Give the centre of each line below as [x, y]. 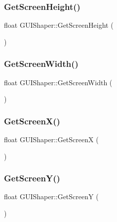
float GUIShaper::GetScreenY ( [51, 196]
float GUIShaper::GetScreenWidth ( [58, 82]
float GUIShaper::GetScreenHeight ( [59, 25]
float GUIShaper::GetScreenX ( [51, 139]
